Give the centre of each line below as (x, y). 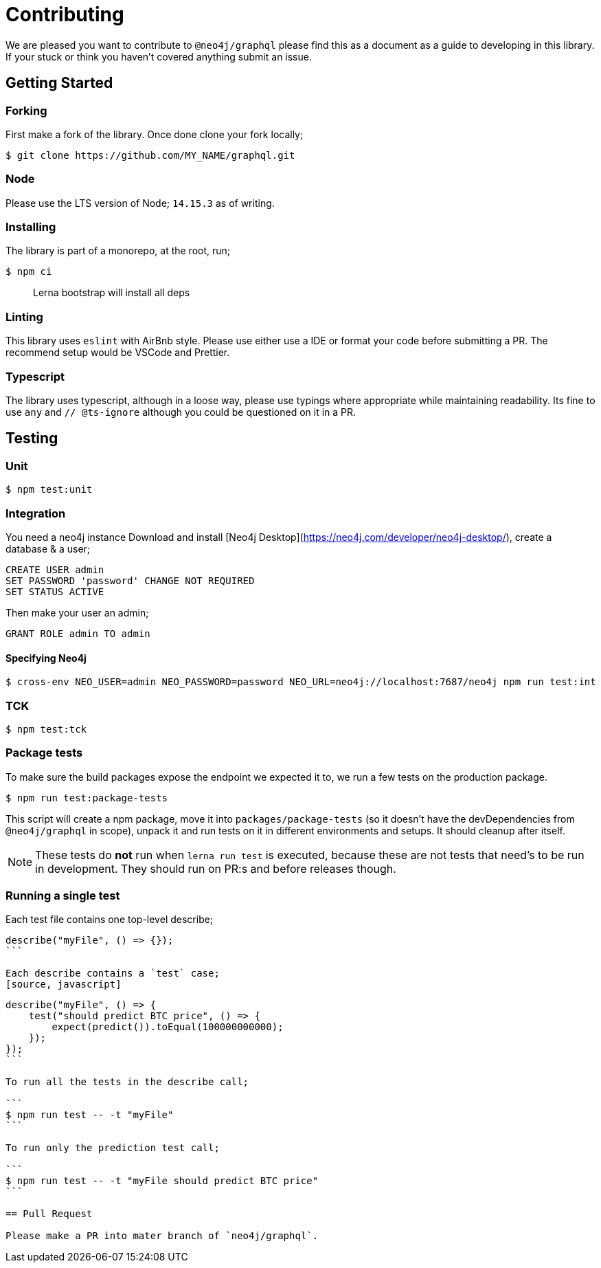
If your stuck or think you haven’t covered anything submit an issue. (159, 56)
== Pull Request (49, 1214)
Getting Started (59, 83)
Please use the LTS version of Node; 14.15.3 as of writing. (140, 203)
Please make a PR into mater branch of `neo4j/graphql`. (162, 1236)
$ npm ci (29, 272)
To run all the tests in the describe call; (127, 1082)
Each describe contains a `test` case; (113, 974)
